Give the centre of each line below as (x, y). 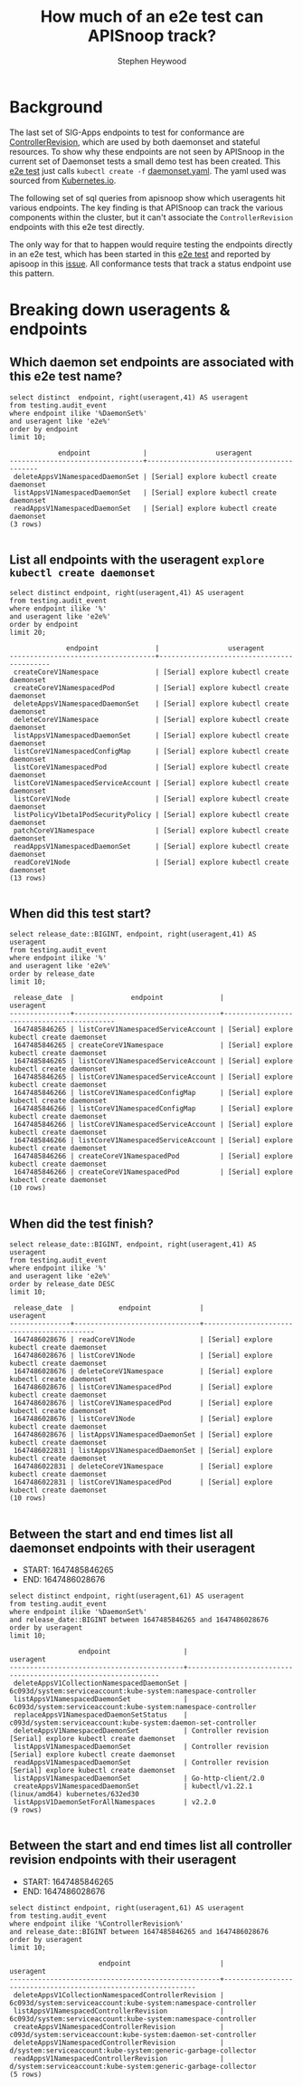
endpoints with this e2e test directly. (77, 226)
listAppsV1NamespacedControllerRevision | (118, 2011)
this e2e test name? (66, 376)
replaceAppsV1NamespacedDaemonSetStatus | (100, 1715)
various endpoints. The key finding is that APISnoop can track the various (146, 207)
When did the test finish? (81, 1223)
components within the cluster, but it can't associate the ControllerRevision (151, 217)
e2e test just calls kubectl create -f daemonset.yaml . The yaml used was (148, 170)
